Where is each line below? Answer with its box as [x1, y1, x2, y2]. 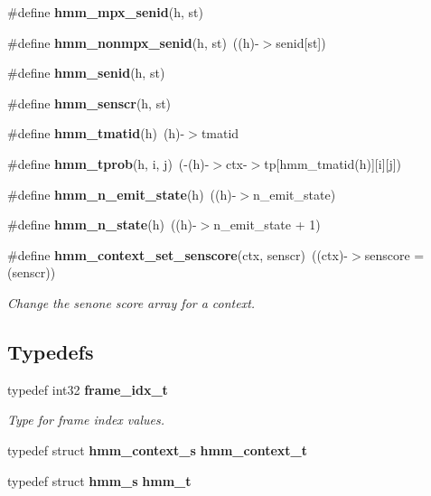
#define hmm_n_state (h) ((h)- [7, 215, 197, 234]
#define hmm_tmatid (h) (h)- [7, 124, 185, 143]
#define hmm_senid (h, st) [7, 63, 165, 82]
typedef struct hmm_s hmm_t [7, 471, 192, 490]
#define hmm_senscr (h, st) [7, 93, 172, 112]
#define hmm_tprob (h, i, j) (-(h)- [7, 154, 210, 173]
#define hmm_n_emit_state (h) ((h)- [7, 184, 237, 203]
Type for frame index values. [7, 410, 164, 429]
